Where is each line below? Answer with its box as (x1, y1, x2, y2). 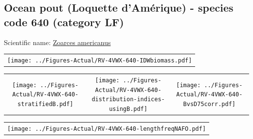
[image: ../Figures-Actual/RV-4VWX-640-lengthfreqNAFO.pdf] (7, 125, 206, 132)
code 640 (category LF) (4, 14, 124, 29)
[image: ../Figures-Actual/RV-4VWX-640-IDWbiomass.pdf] (7, 57, 192, 64)
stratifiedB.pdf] (17, 100, 73, 108)
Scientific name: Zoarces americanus (4, 37, 111, 47)
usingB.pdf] (109, 105, 147, 112)
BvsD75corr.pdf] (183, 100, 235, 108)
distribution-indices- (91, 96, 165, 103)
